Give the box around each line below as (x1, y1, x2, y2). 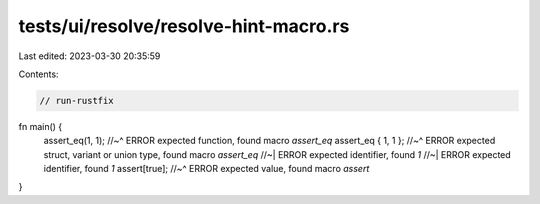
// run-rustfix (39, 95, 114, 106)
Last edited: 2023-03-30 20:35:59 (18, 50, 161, 62)
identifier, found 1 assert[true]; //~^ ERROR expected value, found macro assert (43, 163, 370, 175)
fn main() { (18, 120, 63, 132)
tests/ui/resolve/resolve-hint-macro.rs (18, 15, 350, 37)
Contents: (18, 68, 59, 80)
